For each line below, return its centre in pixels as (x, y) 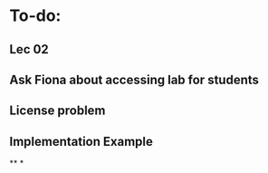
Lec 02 (29, 49)
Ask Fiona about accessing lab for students (134, 79)
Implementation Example (81, 141)
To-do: (35, 16)
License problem (57, 111)
